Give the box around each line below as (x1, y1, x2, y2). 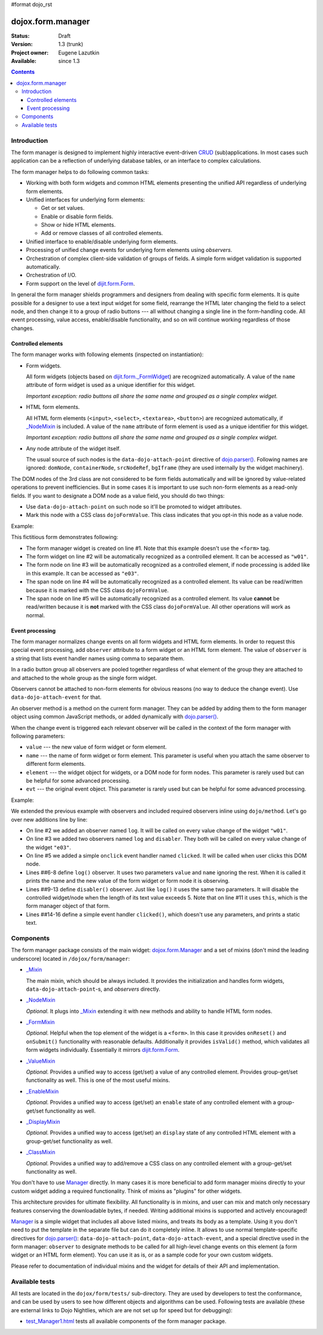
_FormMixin (26, 1018, 55, 1026)
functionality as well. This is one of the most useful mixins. (26, 1077, 170, 1084)
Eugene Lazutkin (58, 49, 100, 56)
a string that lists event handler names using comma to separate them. (11, 654, 185, 662)
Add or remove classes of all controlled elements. (41, 230, 163, 237)
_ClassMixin (26, 1148, 56, 1156)
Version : (11, 41, 33, 48)
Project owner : (11, 49, 49, 56)
